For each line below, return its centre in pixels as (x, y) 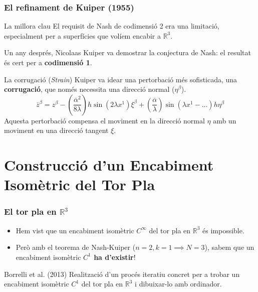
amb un (225, 120)
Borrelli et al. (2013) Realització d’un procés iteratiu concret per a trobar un (122, 274)
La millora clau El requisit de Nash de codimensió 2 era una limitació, (112, 26)
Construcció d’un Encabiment (109, 165)
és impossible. (223, 230)
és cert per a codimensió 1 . (48, 62)
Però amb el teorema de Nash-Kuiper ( (76, 247)
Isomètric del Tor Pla (80, 184)
